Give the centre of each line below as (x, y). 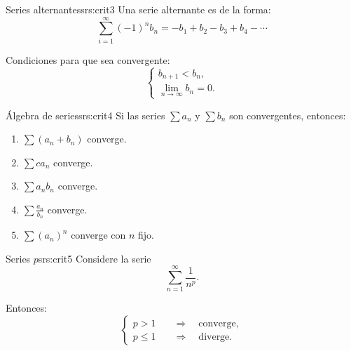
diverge (214, 337)
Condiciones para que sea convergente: (88, 59)
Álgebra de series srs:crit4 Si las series (85, 115)
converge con (98, 235)
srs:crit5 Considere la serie (95, 258)
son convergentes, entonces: (288, 115)
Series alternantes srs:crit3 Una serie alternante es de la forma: (138, 9)
